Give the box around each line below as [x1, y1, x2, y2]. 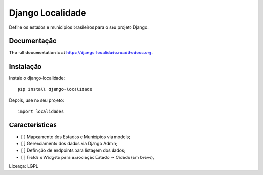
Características [9, 121, 57, 129]
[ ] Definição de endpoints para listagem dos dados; [21, 147, 126, 153]
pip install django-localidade [18, 87, 93, 92]
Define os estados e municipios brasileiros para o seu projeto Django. [9, 24, 149, 30]
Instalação [9, 62, 42, 70]
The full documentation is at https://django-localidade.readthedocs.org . [9, 50, 153, 55]
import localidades [18, 108, 64, 114]
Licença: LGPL [9, 163, 38, 169]
